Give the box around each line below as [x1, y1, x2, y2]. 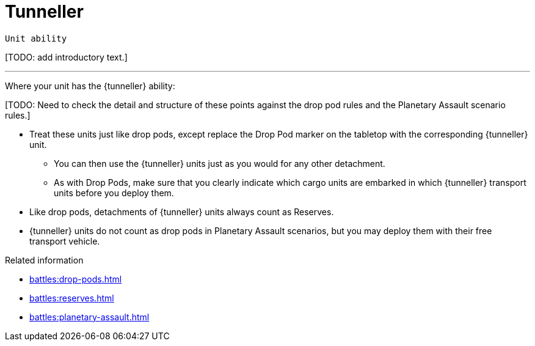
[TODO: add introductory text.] [5, 51, 128, 62]
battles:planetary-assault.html [29, 311, 150, 322]
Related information [5, 254, 84, 265]
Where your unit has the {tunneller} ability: [5, 80, 175, 91]
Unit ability [5, 33, 67, 43]
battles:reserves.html [29, 292, 114, 303]
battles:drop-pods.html [29, 273, 122, 284]
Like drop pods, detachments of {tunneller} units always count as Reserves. [29, 206, 334, 217]
